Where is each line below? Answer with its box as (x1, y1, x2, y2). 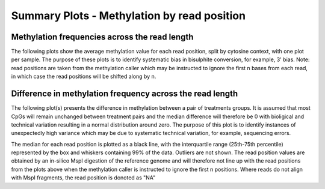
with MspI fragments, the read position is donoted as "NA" (11, 174, 156, 181)
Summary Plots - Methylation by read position (11, 9, 246, 22)
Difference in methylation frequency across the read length (11, 89, 238, 99)
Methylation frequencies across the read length (11, 32, 194, 42)
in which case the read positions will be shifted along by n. (11, 73, 156, 80)
